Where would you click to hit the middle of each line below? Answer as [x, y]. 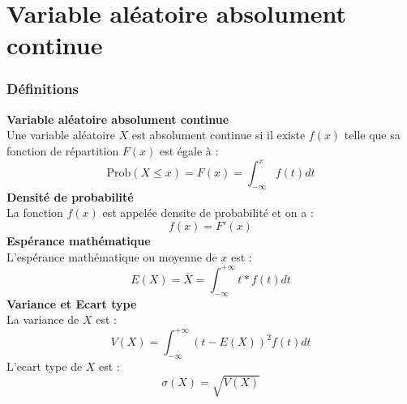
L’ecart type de [45, 366]
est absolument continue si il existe [218, 135]
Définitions [43, 89]
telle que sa [372, 135]
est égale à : [189, 150]
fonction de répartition [63, 150]
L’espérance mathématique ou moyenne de [112, 256]
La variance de [43, 319]
